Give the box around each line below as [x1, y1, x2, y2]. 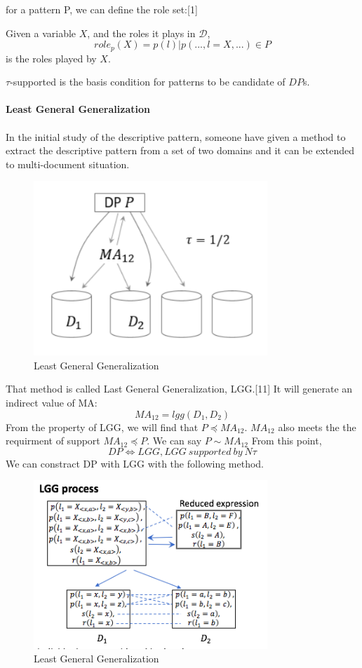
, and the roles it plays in [87, 25, 196, 40]
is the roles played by [6, 50, 97, 65]
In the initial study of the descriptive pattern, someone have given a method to [6, 129, 346, 144]
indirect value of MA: [6, 395, 98, 409]
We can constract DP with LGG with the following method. [6, 456, 264, 470]
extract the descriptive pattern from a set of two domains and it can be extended [6, 143, 354, 158]
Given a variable [6, 25, 76, 40]
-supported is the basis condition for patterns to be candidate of [10, 74, 286, 89]
